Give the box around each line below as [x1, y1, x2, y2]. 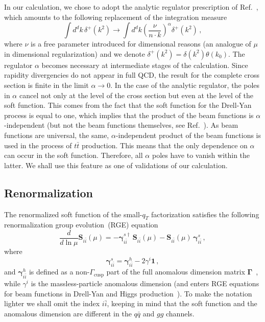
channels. [166, 308, 195, 318]
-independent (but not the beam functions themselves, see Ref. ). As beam [4, 120, 238, 130]
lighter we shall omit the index [4, 298, 100, 309]
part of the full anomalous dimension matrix [106, 266, 245, 277]
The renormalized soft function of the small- [4, 209, 142, 219]
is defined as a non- [29, 266, 90, 277]
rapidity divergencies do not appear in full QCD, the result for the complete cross [4, 70, 260, 80]
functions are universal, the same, [4, 129, 109, 140]
